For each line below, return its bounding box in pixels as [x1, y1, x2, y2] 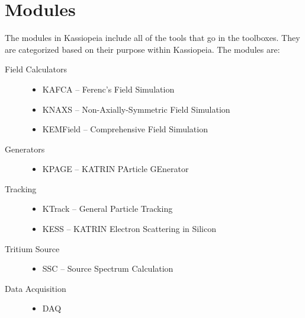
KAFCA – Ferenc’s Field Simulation [42, 82, 175, 95]
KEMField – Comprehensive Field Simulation [42, 123, 208, 135]
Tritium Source [5, 242, 60, 255]
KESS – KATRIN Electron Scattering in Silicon [42, 222, 216, 235]
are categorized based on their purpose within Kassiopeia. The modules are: [5, 43, 280, 55]
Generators [5, 142, 45, 155]
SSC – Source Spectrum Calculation [42, 262, 174, 275]
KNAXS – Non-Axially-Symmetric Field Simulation [42, 103, 230, 115]
